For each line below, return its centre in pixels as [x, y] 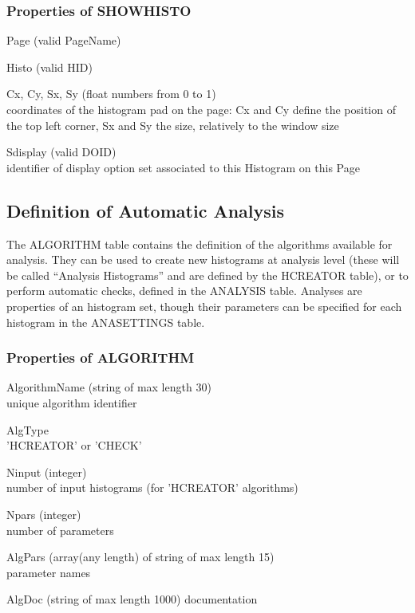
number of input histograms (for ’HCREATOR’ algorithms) [152, 487]
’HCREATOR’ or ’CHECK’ [74, 445]
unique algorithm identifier [72, 402]
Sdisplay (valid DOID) [61, 152]
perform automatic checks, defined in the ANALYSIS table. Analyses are [184, 291]
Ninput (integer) [47, 472]
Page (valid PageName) [64, 40]
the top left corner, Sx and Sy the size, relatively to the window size [173, 125]
